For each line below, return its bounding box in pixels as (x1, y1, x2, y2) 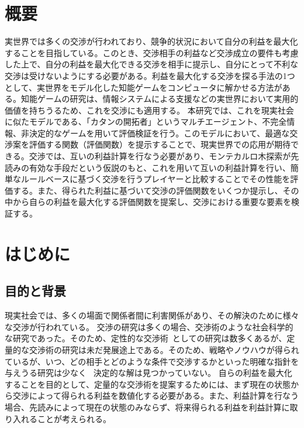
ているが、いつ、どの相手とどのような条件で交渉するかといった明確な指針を (5, 355, 299, 367)
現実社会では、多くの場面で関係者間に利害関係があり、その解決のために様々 (5, 309, 299, 321)
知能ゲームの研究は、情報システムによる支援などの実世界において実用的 (20, 93, 299, 105)
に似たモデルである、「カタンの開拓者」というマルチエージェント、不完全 (5, 115, 287, 128)
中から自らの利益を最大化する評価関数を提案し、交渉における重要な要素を (5, 196, 291, 208)
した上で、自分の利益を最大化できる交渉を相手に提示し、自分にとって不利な (5, 58, 299, 70)
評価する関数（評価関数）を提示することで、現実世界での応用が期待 (29, 138, 291, 150)
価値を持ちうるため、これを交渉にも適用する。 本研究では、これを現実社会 (5, 104, 294, 116)
